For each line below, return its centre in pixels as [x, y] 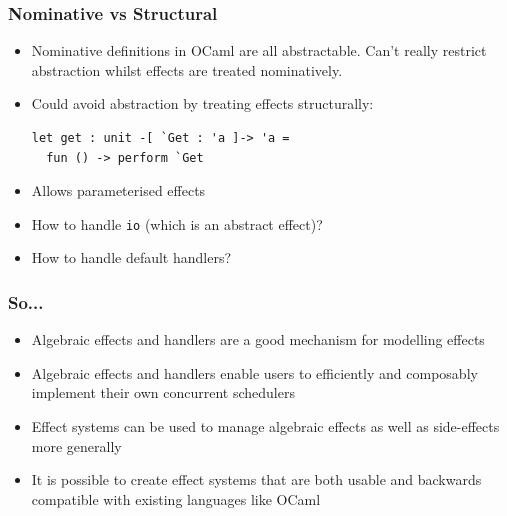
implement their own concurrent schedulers [163, 392]
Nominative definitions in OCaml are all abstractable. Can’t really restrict [259, 50]
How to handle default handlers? [131, 257]
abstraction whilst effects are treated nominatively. [187, 69]
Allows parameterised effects [118, 190]
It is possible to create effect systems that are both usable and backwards [256, 479]
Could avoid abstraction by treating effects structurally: [202, 103]
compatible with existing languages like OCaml [176, 498]
